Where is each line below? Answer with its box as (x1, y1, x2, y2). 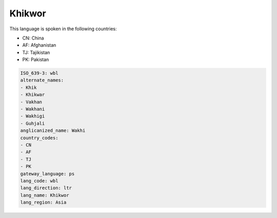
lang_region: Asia (20, 200, 67, 205)
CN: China (22, 35, 44, 41)
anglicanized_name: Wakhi (20, 128, 86, 133)
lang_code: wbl (20, 177, 58, 184)
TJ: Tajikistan (22, 49, 50, 55)
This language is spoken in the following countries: (9, 26, 117, 32)
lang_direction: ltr (20, 185, 72, 191)
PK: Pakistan (22, 56, 49, 63)
